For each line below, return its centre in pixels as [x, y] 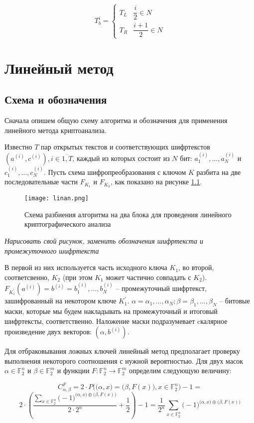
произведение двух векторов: [48, 332]
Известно [18, 147]
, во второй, [196, 267]
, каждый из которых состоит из [121, 158]
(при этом [77, 277]
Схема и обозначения [56, 99]
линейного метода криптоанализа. [56, 130]
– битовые [235, 301]
